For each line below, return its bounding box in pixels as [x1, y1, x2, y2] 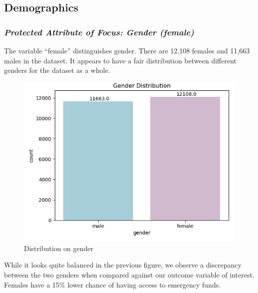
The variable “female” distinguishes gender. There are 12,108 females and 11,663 [4, 45, 250, 55]
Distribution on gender [24, 243, 94, 253]
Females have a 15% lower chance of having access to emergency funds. [4, 279, 221, 290]
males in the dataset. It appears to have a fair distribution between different [4, 55, 237, 65]
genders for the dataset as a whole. [4, 65, 111, 75]
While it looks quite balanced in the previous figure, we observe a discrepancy [4, 260, 242, 270]
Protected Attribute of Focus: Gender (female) [4, 25, 194, 38]
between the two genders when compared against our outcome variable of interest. [4, 269, 255, 280]
